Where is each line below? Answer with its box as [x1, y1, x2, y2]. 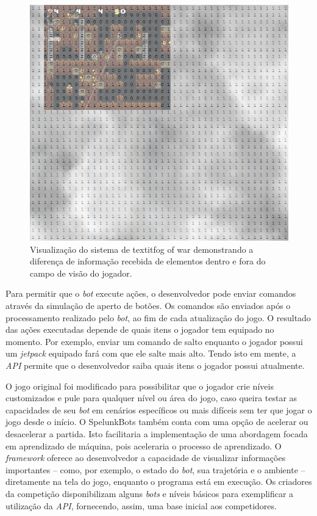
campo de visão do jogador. [30, 266, 132, 279]
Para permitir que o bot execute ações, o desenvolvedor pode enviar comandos [5, 287, 296, 300]
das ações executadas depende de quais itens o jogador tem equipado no [5, 323, 274, 336]
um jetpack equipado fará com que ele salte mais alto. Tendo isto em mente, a [5, 347, 296, 360]
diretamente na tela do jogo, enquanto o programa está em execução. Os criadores [5, 475, 312, 488]
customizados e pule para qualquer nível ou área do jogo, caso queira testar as [5, 391, 297, 404]
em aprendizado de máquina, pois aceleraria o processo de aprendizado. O [5, 439, 282, 452]
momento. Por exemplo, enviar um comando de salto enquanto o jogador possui [5, 335, 303, 347]
